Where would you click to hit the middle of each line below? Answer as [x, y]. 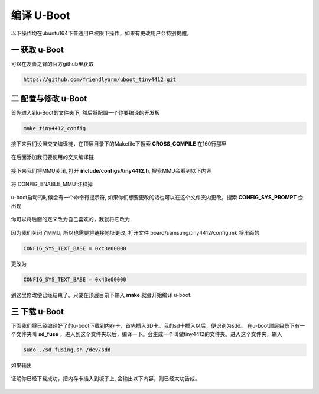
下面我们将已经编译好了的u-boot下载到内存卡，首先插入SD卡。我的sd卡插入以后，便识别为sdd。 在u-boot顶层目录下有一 [158, 326]
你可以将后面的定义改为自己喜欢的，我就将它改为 [70, 219]
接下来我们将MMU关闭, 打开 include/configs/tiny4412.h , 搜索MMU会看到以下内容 [111, 170]
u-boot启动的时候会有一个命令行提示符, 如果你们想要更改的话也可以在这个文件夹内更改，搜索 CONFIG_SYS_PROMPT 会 [157, 198]
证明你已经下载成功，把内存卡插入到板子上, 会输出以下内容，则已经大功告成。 [105, 379]
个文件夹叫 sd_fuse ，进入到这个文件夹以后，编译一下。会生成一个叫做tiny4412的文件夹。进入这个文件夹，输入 [147, 334]
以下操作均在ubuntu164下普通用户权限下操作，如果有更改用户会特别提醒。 [101, 33]
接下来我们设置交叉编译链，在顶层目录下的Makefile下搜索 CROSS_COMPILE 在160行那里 [119, 143]
